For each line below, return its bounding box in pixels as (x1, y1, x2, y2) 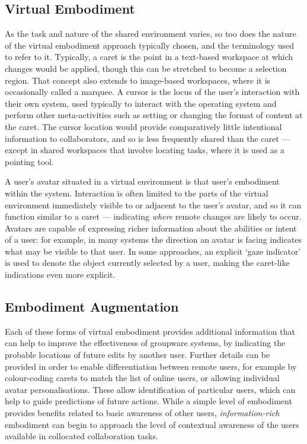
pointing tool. (5, 155, 54, 167)
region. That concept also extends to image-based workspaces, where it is (5, 74, 271, 86)
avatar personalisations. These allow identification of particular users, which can (5, 383, 296, 395)
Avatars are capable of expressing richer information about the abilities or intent (5, 221, 297, 234)
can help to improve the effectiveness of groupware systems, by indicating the (5, 337, 286, 349)
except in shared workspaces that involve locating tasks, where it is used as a (5, 144, 285, 156)
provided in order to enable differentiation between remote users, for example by (5, 360, 297, 372)
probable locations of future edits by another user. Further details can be (5, 348, 270, 361)
